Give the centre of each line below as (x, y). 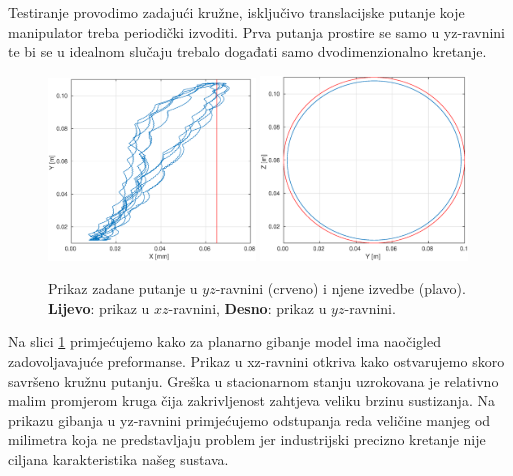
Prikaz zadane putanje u (123, 288)
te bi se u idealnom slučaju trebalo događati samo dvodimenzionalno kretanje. (247, 51)
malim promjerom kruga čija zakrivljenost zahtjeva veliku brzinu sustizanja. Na (251, 400)
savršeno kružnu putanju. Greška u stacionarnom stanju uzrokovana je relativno (253, 380)
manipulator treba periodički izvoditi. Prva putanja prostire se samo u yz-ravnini (256, 31)
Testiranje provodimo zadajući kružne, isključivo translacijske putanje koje (236, 12)
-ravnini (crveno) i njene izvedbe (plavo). (340, 288)
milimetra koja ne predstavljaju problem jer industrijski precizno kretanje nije (247, 439)
